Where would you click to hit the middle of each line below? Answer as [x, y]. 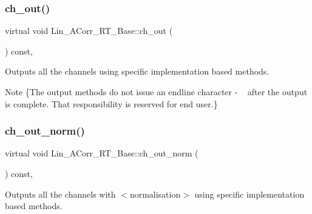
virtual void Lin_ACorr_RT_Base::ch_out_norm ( [102, 153]
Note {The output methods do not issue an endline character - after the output [156, 92]
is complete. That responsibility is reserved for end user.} [111, 103]
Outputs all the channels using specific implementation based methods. [137, 71]
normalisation [155, 194]
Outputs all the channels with [60, 194]
